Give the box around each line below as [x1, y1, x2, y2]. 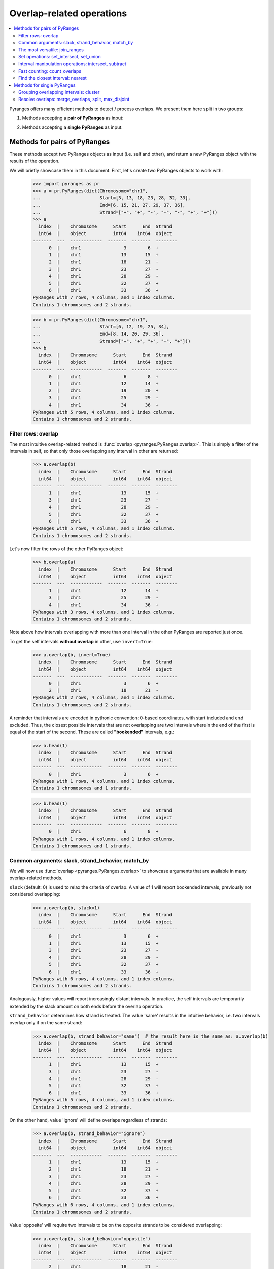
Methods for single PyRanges [14, 82, 76, 88]
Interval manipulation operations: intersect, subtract [18, 61, 127, 67]
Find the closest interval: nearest [18, 75, 87, 81]
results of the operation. [9, 158, 60, 164]
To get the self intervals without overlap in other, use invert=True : [9, 639, 153, 645]
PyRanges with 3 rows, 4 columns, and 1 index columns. [32, 609, 175, 615]
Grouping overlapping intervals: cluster [18, 89, 100, 95]
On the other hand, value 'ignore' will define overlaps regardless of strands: [9, 1117, 167, 1123]
